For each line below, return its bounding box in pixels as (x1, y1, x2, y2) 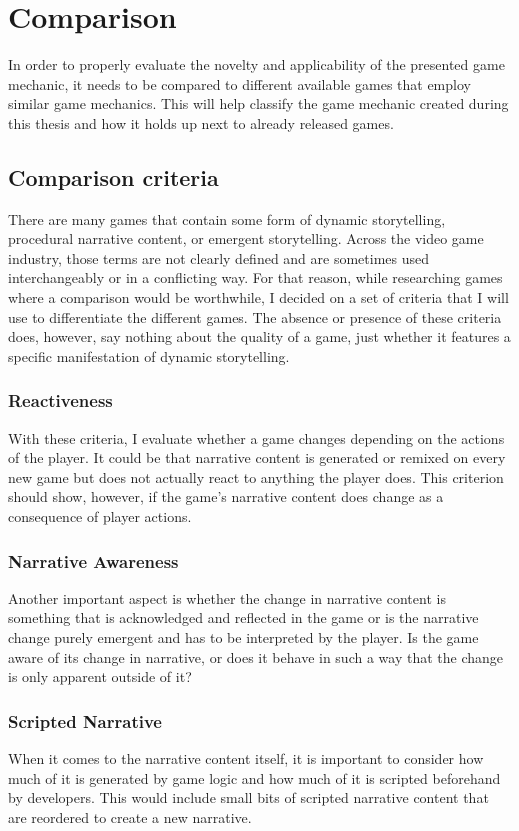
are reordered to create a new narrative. (8, 806, 252, 827)
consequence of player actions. (8, 506, 192, 527)
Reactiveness (8, 388, 113, 413)
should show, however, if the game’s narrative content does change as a (8, 486, 444, 507)
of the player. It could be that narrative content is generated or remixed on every (8, 447, 506, 468)
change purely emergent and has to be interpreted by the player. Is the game (8, 627, 479, 648)
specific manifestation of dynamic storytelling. (8, 345, 290, 366)
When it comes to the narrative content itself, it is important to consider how (8, 748, 484, 769)
